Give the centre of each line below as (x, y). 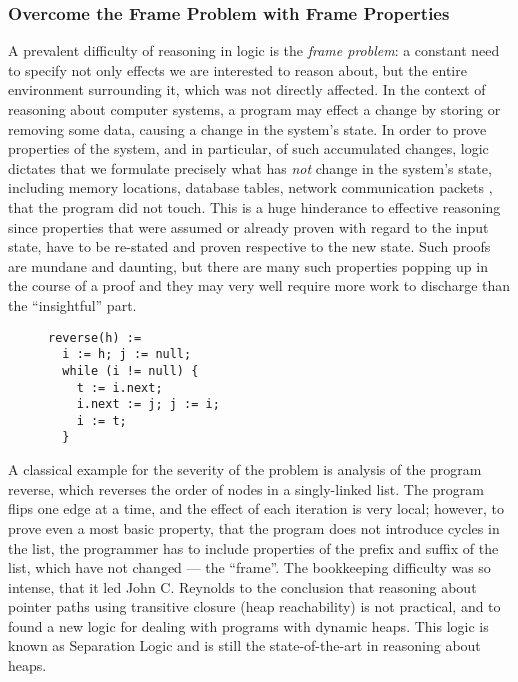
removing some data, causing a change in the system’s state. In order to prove (247, 128)
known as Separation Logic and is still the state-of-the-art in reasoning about (244, 645)
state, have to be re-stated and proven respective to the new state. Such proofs (249, 246)
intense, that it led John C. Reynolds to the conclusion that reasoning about (242, 586)
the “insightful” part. (72, 304)
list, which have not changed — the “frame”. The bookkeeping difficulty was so (249, 567)
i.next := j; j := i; (148, 404)
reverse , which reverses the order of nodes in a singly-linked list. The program (246, 488)
